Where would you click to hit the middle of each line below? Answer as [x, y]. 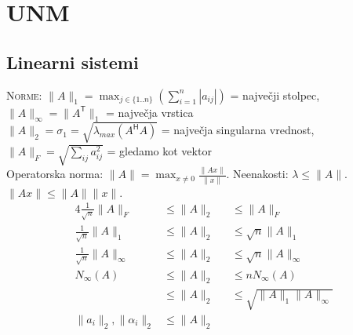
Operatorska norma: [55, 174]
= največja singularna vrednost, [238, 130]
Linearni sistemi [73, 62]
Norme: [24, 95]
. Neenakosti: [257, 174]
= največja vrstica [150, 112]
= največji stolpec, [275, 95]
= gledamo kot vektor [159, 150]
